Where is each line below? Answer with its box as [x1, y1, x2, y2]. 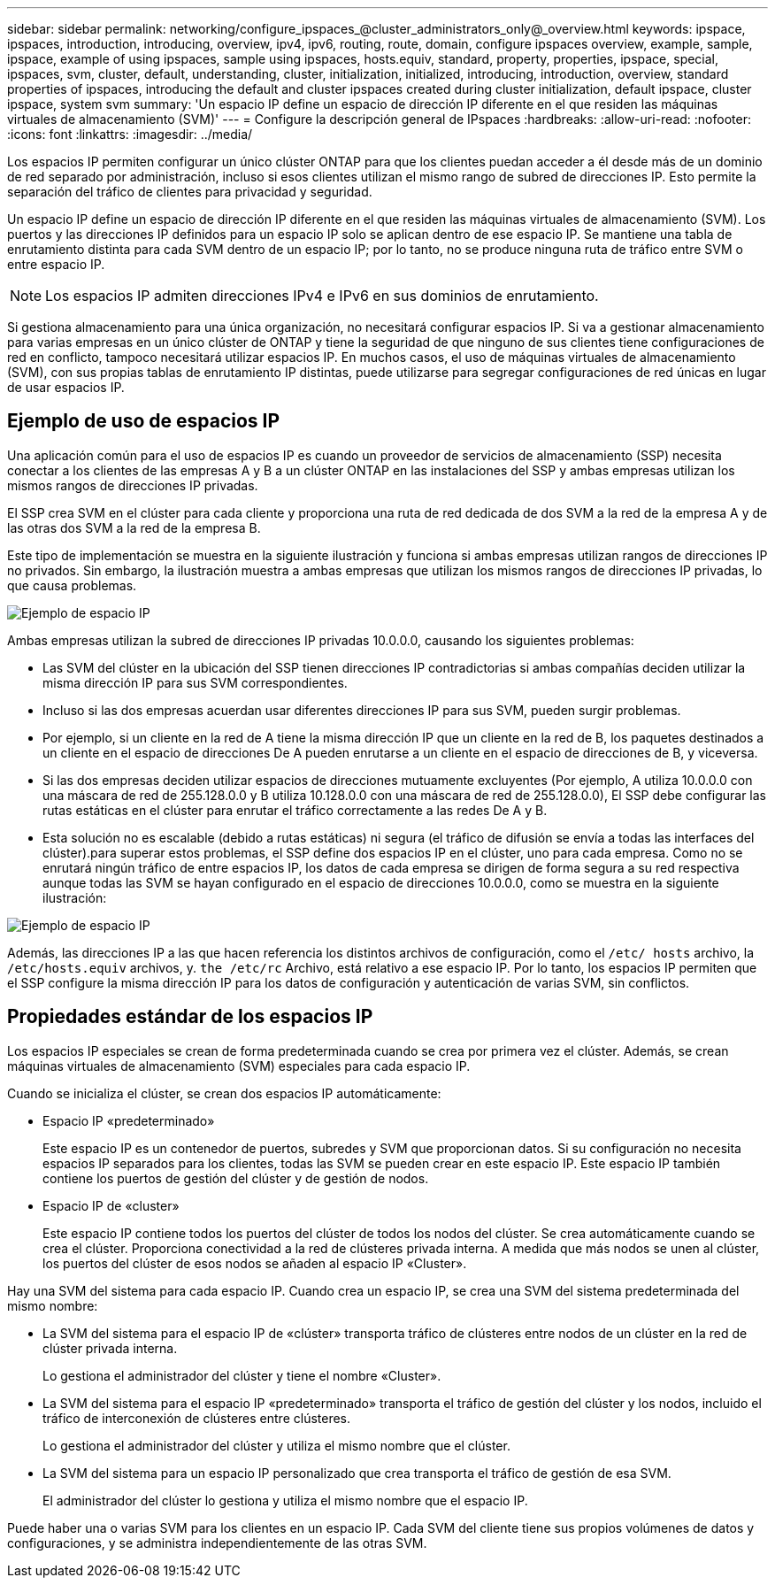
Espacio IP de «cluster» [42, 1197, 180, 1213]
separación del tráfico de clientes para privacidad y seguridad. [7, 184, 372, 199]
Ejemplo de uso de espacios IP [7, 410, 280, 433]
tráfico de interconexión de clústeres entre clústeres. [42, 1410, 351, 1426]
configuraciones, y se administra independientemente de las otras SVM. [7, 1535, 427, 1550]
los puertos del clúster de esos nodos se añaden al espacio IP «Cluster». [42, 1255, 467, 1271]
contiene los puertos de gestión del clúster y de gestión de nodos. [42, 1170, 429, 1186]
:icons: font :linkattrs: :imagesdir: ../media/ [7, 127, 253, 142]
